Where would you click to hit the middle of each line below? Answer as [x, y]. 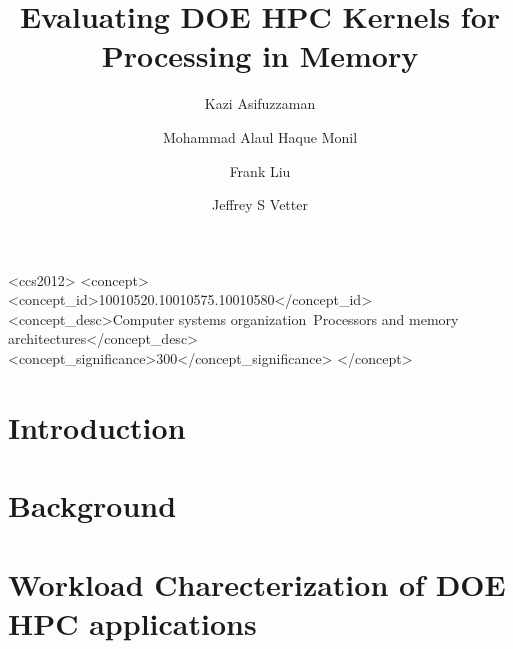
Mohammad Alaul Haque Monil [260, 136]
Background [92, 505]
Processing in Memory [260, 55]
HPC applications [132, 622]
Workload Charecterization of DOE [257, 583]
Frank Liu [260, 170]
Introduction [97, 426]
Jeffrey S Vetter [260, 204]
